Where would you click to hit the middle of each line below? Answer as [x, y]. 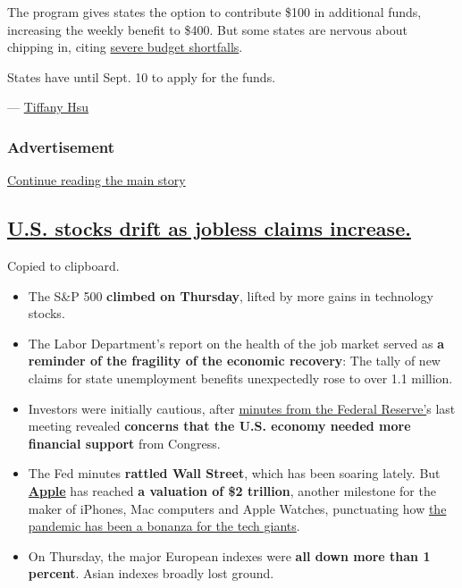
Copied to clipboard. [63, 265]
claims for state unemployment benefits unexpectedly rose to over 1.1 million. [240, 378]
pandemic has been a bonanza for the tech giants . [164, 526]
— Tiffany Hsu [48, 107]
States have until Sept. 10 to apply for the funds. [142, 76]
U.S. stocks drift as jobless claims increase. [209, 228]
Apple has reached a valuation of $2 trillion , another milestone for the [232, 490]
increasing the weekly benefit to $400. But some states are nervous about [207, 29]
